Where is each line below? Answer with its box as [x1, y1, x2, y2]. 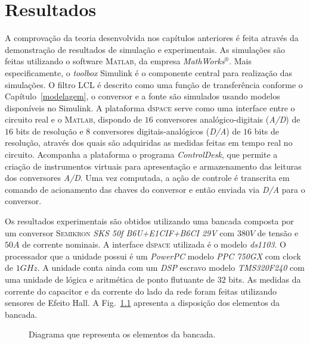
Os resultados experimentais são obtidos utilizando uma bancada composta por [5, 215, 294, 227]
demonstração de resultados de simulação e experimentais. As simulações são [5, 43, 286, 55]
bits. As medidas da [228, 273, 301, 285]
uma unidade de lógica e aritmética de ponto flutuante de [5, 273, 215, 285]
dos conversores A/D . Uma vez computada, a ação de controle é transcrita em [5, 171, 290, 184]
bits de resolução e [15, 124, 83, 137]
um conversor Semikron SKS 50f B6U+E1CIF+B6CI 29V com [5, 226, 235, 239]
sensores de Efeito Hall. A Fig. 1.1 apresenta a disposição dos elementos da [5, 296, 280, 309]
